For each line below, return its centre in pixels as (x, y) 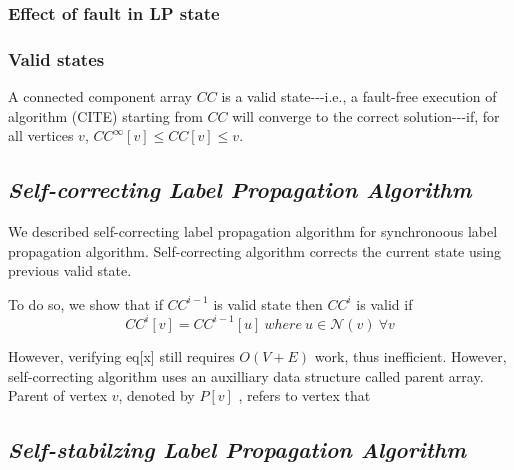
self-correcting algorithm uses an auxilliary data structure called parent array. (246, 375)
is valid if (384, 303)
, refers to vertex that (304, 395)
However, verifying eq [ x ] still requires (121, 355)
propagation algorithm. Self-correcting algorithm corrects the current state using (254, 250)
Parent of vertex (58, 395)
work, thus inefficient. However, (410, 355)
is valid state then (268, 303)
